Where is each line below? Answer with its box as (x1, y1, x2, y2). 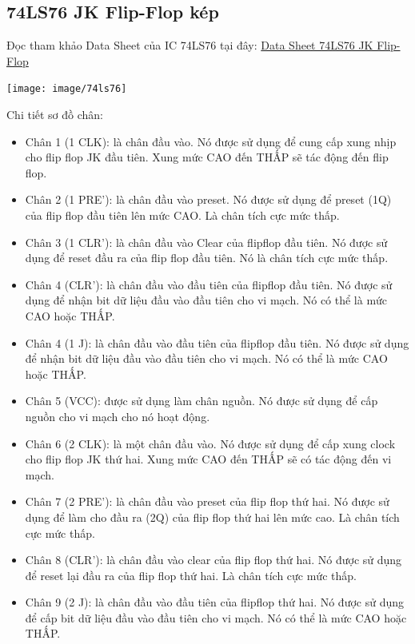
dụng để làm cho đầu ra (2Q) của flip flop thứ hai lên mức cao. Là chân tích (25, 508, 400, 525)
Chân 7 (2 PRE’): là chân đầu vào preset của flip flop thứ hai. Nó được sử (25, 493, 389, 510)
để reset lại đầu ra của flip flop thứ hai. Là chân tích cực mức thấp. (25, 566, 357, 583)
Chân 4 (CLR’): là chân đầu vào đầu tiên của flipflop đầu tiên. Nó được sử (25, 276, 393, 292)
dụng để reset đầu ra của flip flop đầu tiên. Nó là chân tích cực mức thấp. (25, 249, 389, 266)
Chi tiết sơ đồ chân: (6, 106, 104, 123)
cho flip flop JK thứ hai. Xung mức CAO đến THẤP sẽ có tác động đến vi (25, 451, 392, 467)
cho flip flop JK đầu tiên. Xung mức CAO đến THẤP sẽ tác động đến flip (25, 149, 389, 165)
